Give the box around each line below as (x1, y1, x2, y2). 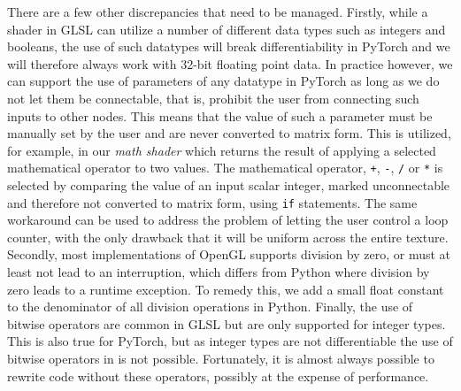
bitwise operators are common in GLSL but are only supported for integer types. (7, 314, 446, 333)
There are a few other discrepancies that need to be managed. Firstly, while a (7, 3, 428, 20)
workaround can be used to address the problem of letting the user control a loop (7, 211, 449, 229)
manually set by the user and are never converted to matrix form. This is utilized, (7, 124, 451, 142)
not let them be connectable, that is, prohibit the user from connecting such (7, 88, 419, 107)
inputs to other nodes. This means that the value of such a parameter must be (7, 106, 433, 125)
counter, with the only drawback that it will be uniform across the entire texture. (7, 227, 449, 246)
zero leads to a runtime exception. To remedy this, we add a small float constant (7, 280, 444, 298)
